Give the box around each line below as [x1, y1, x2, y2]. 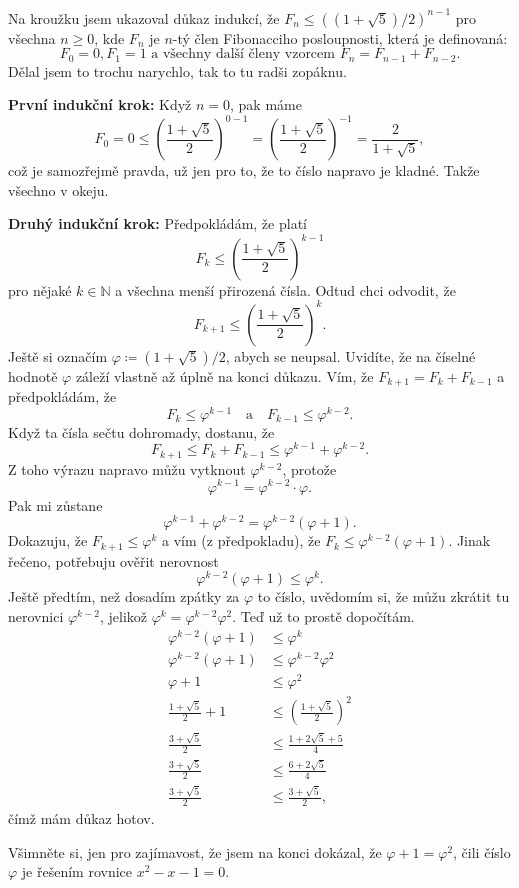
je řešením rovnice [21, 861, 133, 882]
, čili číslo [453, 841, 511, 862]
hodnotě [8, 365, 58, 386]
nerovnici [8, 605, 64, 626]
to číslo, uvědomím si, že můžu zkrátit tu [257, 586, 510, 607]
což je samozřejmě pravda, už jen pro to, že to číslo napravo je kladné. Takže [8, 160, 480, 181]
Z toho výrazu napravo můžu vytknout [8, 458, 246, 479]
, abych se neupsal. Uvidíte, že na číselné [225, 345, 476, 366]
